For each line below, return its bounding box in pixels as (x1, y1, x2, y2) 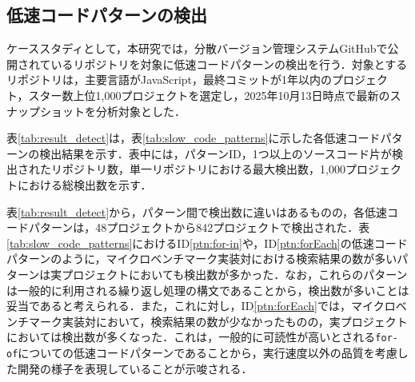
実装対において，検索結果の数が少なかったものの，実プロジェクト (62, 312, 408, 329)
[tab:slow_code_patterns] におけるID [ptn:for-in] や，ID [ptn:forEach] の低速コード (6, 234, 408, 251)
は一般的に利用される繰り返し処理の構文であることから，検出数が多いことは (6, 281, 409, 298)
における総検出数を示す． (17, 176, 152, 193)
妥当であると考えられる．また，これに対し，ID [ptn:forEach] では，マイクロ (6, 297, 396, 314)
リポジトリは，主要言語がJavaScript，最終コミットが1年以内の (6, 71, 333, 88)
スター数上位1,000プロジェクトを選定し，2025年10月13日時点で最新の (28, 86, 390, 103)
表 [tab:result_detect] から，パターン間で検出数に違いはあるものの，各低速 (6, 203, 388, 220)
